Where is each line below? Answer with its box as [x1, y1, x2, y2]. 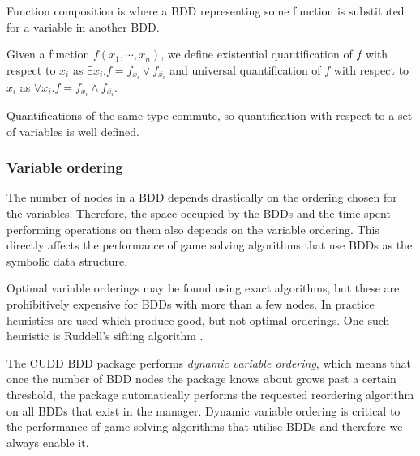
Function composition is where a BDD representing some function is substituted [6, 2, 405, 19]
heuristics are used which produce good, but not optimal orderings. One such [6, 311, 390, 328]
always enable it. [6, 433, 89, 450]
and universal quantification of [169, 61, 321, 78]
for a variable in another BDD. [6, 18, 160, 35]
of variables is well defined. [6, 122, 139, 139]
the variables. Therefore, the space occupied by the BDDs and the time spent [6, 204, 391, 221]
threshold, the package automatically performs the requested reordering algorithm [6, 386, 414, 403]
